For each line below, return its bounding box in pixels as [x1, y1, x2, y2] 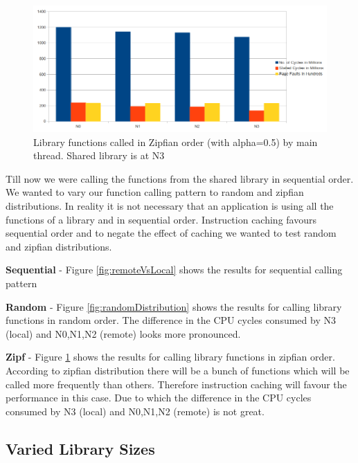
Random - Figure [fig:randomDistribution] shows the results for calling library [6, 299, 342, 314]
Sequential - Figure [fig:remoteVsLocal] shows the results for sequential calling [6, 262, 343, 277]
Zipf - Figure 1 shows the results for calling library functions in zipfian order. [6, 349, 335, 364]
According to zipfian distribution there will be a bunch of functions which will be [6, 363, 350, 377]
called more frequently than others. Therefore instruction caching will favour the [6, 376, 347, 391]
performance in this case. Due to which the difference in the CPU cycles [6, 390, 312, 405]
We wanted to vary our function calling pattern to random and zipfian [6, 185, 304, 199]
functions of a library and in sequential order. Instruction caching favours [6, 212, 316, 226]
